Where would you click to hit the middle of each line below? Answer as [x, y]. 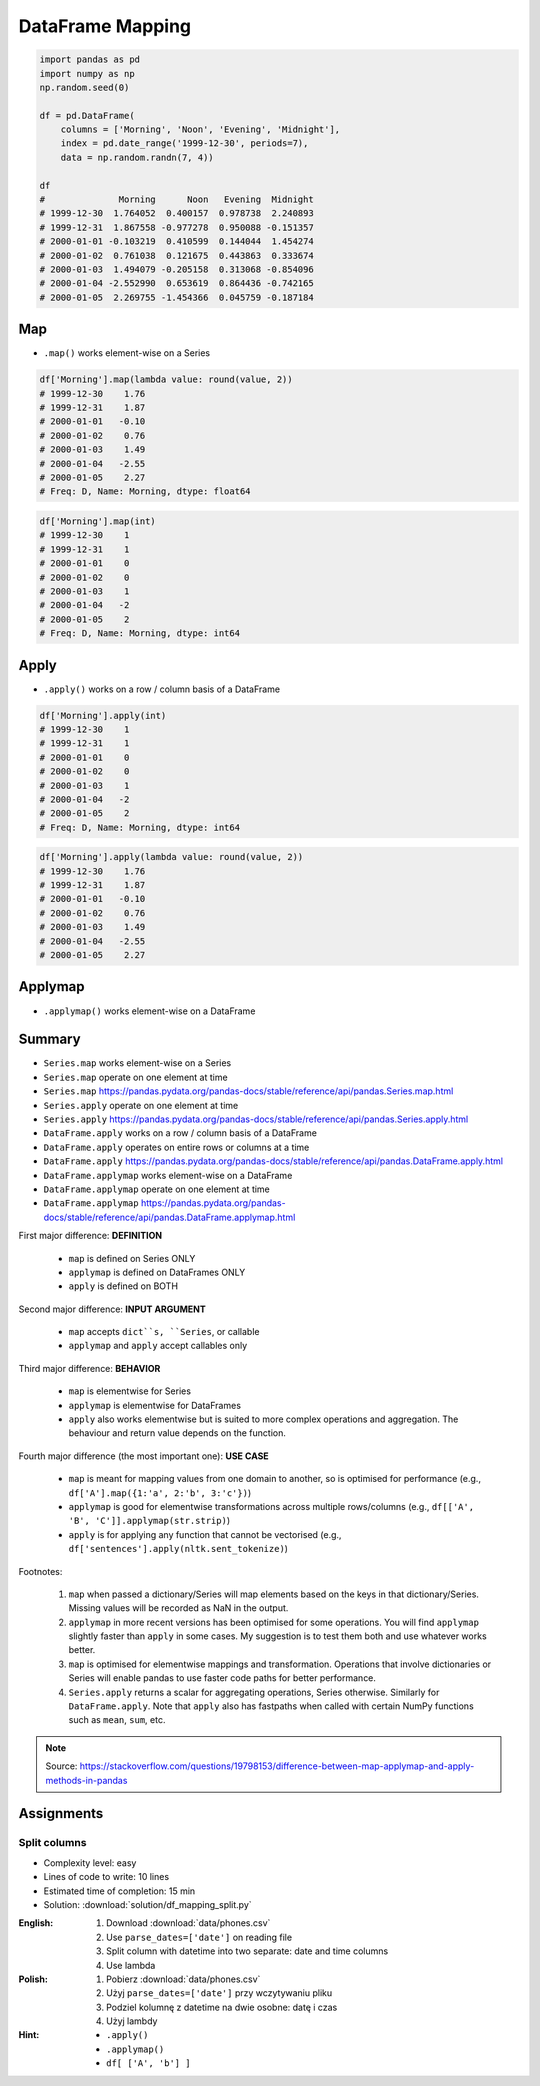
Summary [49, 1039]
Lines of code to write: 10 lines [106, 1877]
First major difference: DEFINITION [90, 1236]
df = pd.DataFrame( [87, 115]
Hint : [29, 2035]
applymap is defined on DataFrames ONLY [157, 1272]
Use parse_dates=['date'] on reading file [199, 1937]
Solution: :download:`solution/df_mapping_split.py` [147, 1904]
